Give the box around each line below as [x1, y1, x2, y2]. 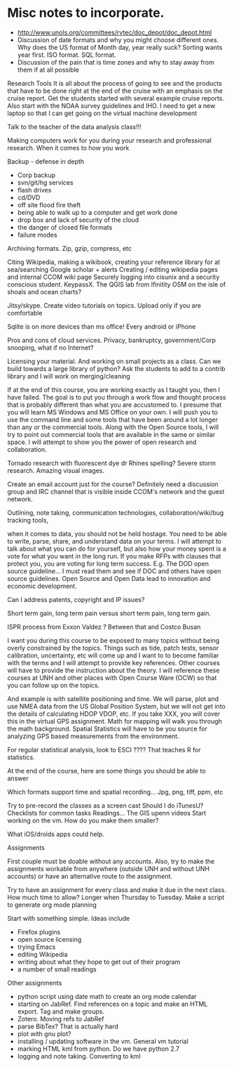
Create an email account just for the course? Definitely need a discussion [7, 480, 219, 488]
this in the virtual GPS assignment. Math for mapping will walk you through [7, 716, 223, 725]
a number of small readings [17, 964, 97, 974]
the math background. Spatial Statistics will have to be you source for [7, 724, 208, 733]
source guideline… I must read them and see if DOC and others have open [7, 567, 221, 575]
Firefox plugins [17, 927, 61, 936]
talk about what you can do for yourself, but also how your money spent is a [7, 544, 226, 553]
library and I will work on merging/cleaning [7, 372, 131, 380]
